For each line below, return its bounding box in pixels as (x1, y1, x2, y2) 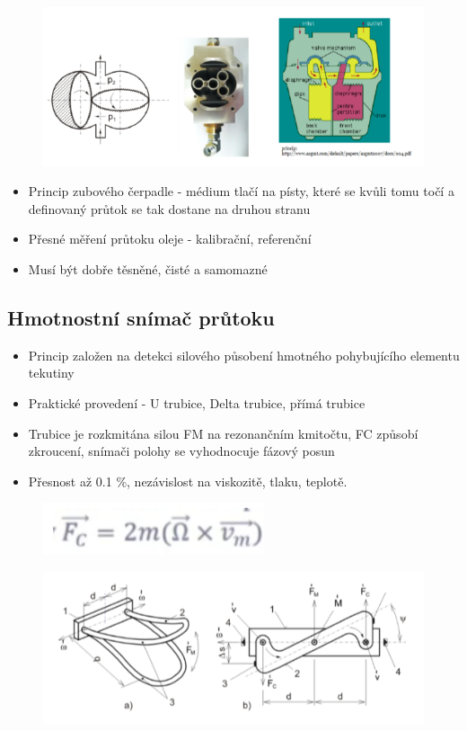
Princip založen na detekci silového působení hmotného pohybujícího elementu (28, 345, 460, 364)
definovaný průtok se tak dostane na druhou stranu (28, 199, 311, 218)
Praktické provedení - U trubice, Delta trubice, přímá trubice (28, 393, 366, 412)
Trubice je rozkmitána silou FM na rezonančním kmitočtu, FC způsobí (28, 423, 419, 442)
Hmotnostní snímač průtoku (7, 303, 275, 331)
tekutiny (28, 363, 75, 382)
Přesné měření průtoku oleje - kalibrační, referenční (28, 229, 312, 248)
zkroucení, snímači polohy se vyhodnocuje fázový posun (28, 441, 335, 460)
